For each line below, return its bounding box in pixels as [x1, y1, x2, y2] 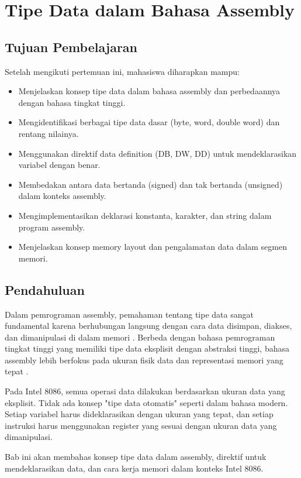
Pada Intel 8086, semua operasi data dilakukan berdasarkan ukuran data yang [5, 385, 285, 397]
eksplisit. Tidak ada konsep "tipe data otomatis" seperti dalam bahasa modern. [5, 396, 288, 408]
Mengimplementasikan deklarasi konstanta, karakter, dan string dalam [18, 209, 272, 221]
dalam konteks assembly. [18, 190, 106, 202]
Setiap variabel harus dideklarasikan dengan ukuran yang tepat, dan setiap [5, 408, 274, 420]
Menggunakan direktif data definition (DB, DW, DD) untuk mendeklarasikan [18, 147, 297, 159]
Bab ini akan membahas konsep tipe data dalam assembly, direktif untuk [5, 451, 267, 463]
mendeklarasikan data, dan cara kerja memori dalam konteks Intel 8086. [5, 462, 264, 474]
